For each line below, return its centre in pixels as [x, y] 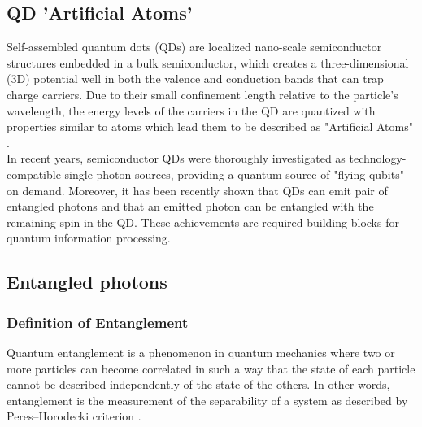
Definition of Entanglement [98, 322]
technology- [378, 158]
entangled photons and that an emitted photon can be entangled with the [190, 206]
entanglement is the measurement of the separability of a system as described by [207, 400]
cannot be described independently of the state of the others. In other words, [198, 384]
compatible [34, 174]
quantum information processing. [89, 238]
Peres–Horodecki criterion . [74, 416]
